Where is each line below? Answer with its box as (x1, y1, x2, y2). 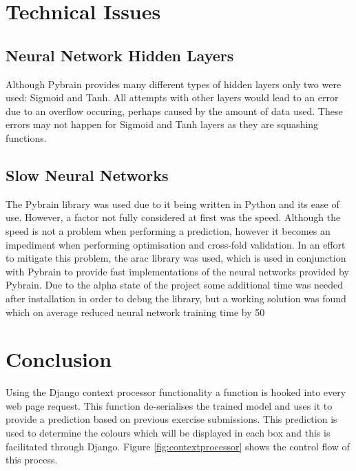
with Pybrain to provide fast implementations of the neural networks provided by (6, 264, 349, 278)
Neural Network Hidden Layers (6, 44, 234, 65)
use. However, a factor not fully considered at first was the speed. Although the (6, 210, 341, 224)
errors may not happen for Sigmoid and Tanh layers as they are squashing (6, 117, 319, 132)
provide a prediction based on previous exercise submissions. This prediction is (6, 412, 337, 426)
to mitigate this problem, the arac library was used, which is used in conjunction (6, 251, 346, 265)
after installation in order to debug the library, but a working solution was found (6, 291, 346, 305)
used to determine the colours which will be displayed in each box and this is (6, 426, 331, 439)
